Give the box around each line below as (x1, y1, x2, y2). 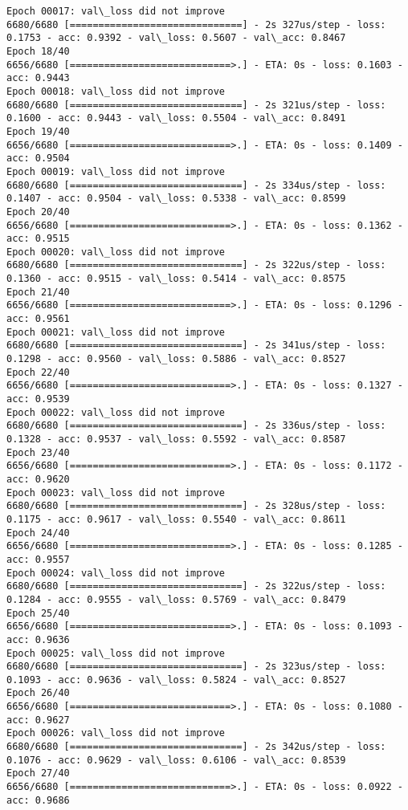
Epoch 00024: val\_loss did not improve (6, 567, 226, 579)
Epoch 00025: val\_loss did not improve (6, 647, 226, 659)
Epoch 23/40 (6, 446, 70, 458)
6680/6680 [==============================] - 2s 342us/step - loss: (6, 741, 386, 753)
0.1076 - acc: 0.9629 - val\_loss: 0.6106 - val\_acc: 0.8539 (6, 754, 346, 766)
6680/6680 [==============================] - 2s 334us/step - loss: (6, 179, 386, 191)
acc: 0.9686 (6, 794, 70, 806)
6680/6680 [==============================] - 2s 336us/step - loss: (6, 420, 386, 432)
